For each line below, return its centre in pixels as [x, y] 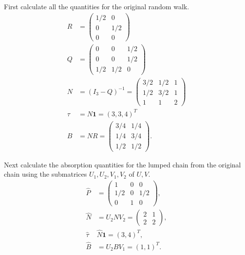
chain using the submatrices [46, 174]
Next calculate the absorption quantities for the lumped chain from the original [122, 164]
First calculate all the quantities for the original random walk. [97, 6]
